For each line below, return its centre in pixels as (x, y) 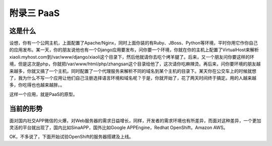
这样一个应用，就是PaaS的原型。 (43, 94)
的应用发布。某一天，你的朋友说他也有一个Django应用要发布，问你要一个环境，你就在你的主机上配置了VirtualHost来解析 (134, 50)
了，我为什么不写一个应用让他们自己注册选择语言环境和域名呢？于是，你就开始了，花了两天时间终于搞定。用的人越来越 (133, 78)
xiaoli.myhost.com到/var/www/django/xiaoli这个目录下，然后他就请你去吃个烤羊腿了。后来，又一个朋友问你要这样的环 (132, 57)
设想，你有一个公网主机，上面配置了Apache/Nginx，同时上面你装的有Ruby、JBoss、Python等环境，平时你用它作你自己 (133, 43)
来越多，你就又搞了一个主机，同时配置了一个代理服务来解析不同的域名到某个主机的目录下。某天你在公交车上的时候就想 (133, 71)
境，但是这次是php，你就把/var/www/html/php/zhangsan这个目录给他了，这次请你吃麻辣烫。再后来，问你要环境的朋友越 (135, 64)
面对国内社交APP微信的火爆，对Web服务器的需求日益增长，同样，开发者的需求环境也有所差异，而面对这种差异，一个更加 (135, 120)
